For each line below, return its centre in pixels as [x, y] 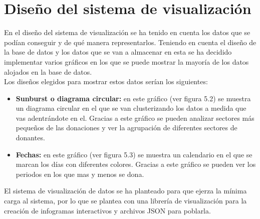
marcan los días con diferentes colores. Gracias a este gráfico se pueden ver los [136, 164]
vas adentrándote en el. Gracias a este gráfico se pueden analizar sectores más [135, 118]
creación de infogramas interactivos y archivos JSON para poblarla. [107, 210]
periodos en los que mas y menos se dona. [80, 174]
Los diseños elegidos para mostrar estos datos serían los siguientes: [106, 81]
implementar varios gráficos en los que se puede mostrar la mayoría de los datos [126, 61]
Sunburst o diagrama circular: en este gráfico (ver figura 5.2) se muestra [133, 98]
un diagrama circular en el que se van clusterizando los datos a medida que [131, 108]
